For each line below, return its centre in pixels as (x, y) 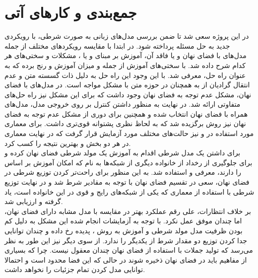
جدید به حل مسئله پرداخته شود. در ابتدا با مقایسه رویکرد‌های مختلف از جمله (117, 45)
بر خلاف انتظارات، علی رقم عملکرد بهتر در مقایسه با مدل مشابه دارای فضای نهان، (128, 211)
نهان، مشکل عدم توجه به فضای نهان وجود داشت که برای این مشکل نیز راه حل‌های (128, 94)
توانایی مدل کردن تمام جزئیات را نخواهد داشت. (75, 269)
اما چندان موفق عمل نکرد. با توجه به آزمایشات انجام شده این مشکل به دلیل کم (123, 221)
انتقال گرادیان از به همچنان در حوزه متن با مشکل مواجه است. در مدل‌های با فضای (127, 85)
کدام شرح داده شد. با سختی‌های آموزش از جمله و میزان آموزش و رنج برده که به (125, 65)
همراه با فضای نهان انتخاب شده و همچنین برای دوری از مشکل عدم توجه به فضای (126, 113)
